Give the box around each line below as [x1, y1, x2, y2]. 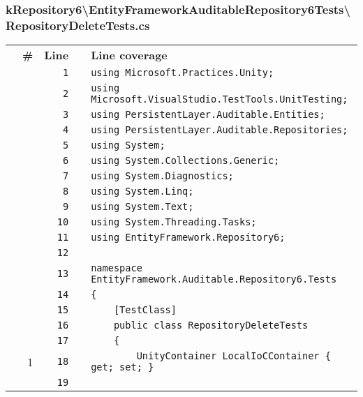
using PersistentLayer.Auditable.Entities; [91, 109, 325, 121]
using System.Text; [91, 201, 194, 213]
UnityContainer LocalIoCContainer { [136, 350, 331, 362]
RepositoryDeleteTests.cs [6, 16, 150, 33]
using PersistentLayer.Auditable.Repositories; [91, 124, 348, 136]
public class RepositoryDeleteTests [113, 320, 309, 331]
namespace [91, 262, 142, 274]
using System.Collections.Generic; [91, 155, 280, 167]
